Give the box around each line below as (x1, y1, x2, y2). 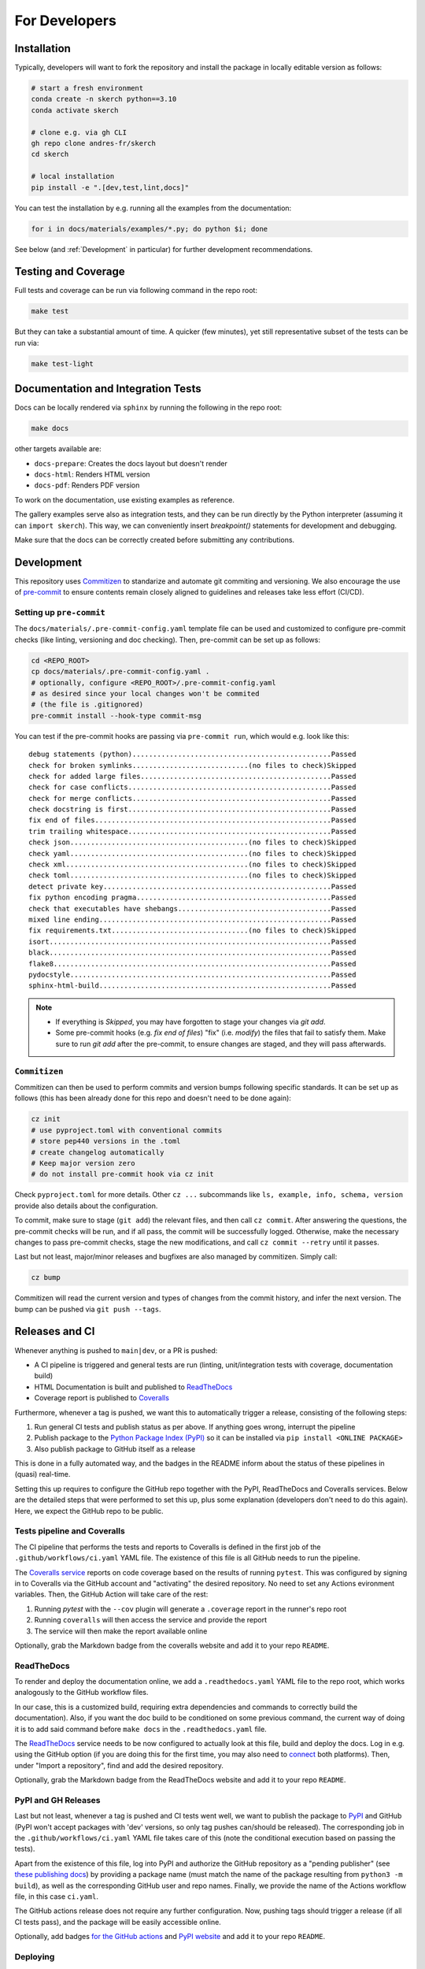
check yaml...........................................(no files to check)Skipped (28, 849, 357, 858)
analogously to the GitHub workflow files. (14, 1688, 149, 1697)
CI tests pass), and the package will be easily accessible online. (14, 1917, 222, 1926)
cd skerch (31, 150, 69, 159)
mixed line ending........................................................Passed (28, 914, 357, 924)
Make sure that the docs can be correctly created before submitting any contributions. (14, 535, 295, 544)
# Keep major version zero (31, 1159, 135, 1167)
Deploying (14, 1951, 55, 1962)
